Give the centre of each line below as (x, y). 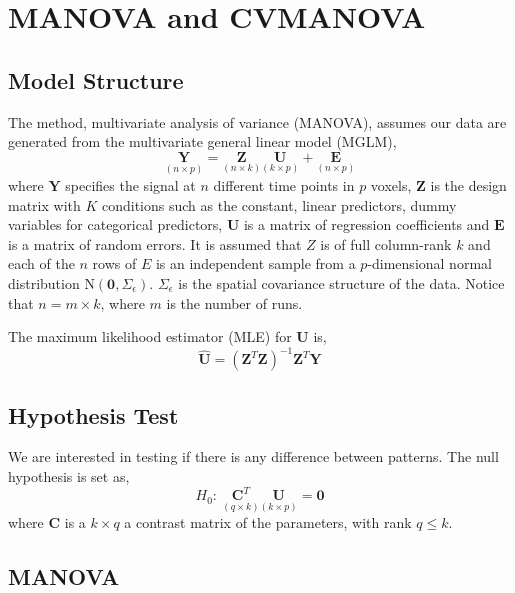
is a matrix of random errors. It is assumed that (155, 243)
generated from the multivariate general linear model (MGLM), (202, 141)
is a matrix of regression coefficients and (366, 224)
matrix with (44, 204)
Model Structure (96, 79)
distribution (44, 282)
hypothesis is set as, (69, 476)
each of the (41, 263)
